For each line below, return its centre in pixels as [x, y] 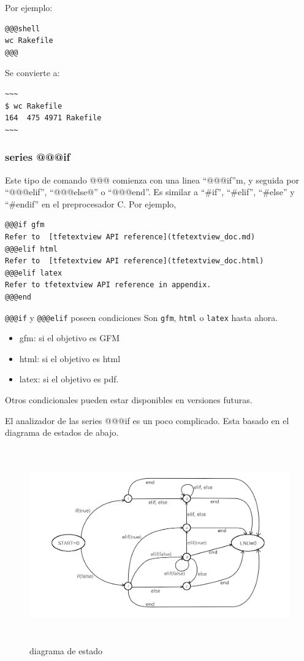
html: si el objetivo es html [70, 358]
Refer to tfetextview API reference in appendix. [108, 285]
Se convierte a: [32, 73]
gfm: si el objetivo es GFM [70, 338]
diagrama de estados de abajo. [62, 432]
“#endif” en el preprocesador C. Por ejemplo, [91, 203]
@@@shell [23, 29]
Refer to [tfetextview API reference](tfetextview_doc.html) [135, 261]
